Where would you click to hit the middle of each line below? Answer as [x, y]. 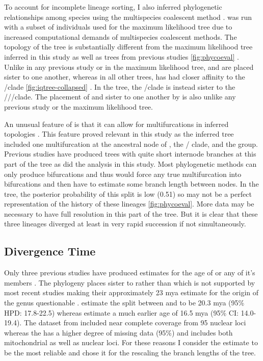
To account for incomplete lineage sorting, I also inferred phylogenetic [113, 7]
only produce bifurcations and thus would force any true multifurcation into [123, 174]
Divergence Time [50, 251]
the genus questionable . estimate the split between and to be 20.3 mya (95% [124, 303]
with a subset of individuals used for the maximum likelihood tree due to [118, 27]
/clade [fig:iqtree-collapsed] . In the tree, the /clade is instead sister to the [120, 86]
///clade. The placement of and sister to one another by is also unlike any [120, 97]
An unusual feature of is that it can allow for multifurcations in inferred [116, 124]
